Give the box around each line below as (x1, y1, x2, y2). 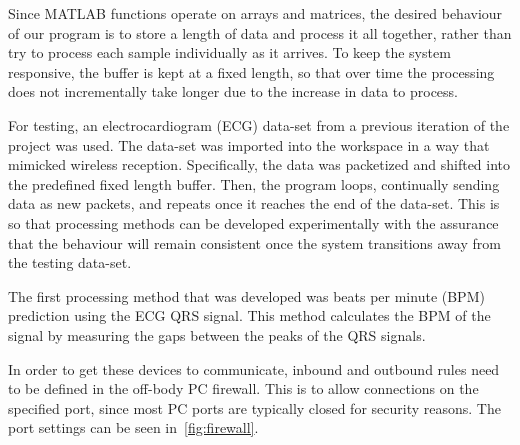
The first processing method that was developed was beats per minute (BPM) (8, 285, 485, 306)
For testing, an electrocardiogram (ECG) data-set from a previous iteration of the (8, 114, 510, 135)
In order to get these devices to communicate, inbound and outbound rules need (8, 358, 500, 379)
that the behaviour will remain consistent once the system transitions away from (8, 232, 501, 253)
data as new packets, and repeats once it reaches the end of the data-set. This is (8, 193, 500, 214)
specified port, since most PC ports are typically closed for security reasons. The (8, 397, 501, 418)
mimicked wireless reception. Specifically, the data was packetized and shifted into (8, 154, 511, 175)
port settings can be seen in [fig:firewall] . (8, 417, 259, 438)
